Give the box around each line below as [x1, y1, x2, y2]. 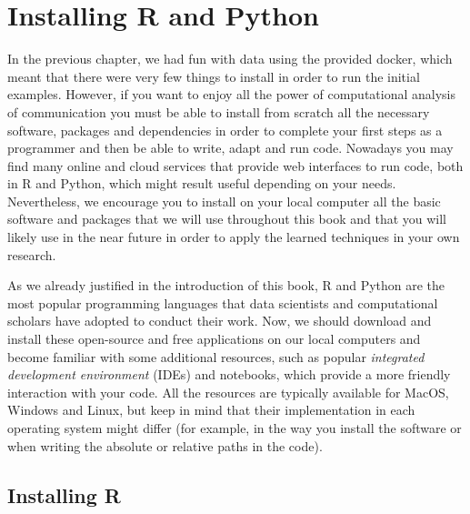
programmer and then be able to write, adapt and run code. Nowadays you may [7, 138, 454, 157]
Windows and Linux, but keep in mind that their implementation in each [7, 400, 415, 419]
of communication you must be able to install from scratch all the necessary [7, 102, 430, 121]
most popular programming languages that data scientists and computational [7, 293, 438, 312]
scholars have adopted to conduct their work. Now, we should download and [7, 311, 432, 330]
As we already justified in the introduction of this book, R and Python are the [7, 276, 445, 295]
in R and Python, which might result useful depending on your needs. [7, 174, 396, 193]
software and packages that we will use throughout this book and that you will [7, 209, 447, 228]
